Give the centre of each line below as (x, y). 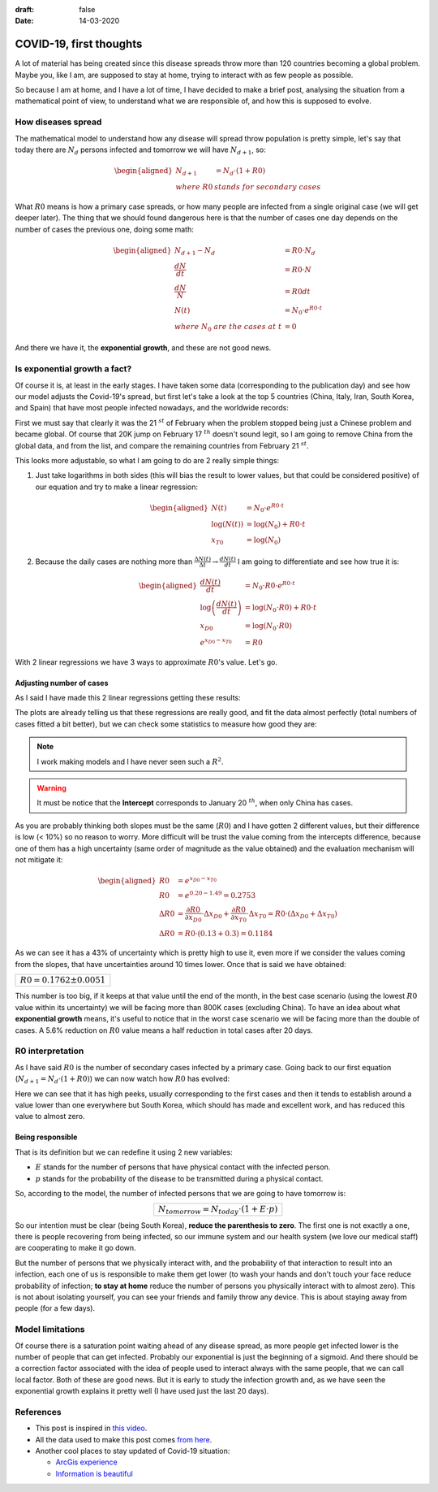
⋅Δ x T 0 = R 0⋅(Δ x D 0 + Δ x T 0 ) (292, 915)
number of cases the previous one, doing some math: (104, 229)
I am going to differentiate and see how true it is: (319, 562)
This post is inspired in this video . (91, 1428)
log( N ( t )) (228, 524)
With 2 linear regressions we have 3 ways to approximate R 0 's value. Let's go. (146, 661)
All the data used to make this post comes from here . (124, 1439)
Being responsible (46, 1137)
